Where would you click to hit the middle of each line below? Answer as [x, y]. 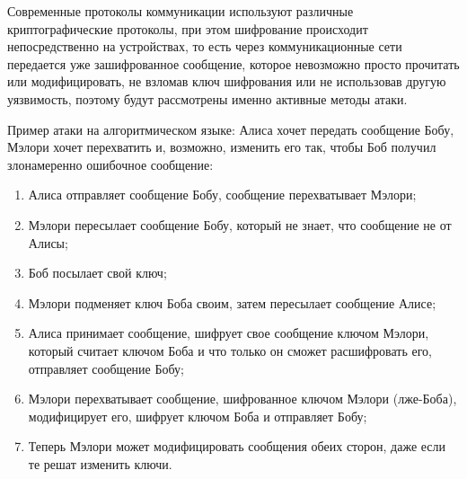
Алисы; [48, 242]
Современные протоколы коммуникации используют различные [181, 11]
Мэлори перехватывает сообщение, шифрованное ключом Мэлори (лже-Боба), [242, 399]
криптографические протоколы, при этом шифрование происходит [188, 28]
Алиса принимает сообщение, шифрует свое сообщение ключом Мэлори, [229, 333]
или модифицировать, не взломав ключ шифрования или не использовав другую [227, 81]
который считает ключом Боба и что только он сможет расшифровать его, [230, 350]
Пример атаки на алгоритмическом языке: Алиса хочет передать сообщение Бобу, [231, 129]
